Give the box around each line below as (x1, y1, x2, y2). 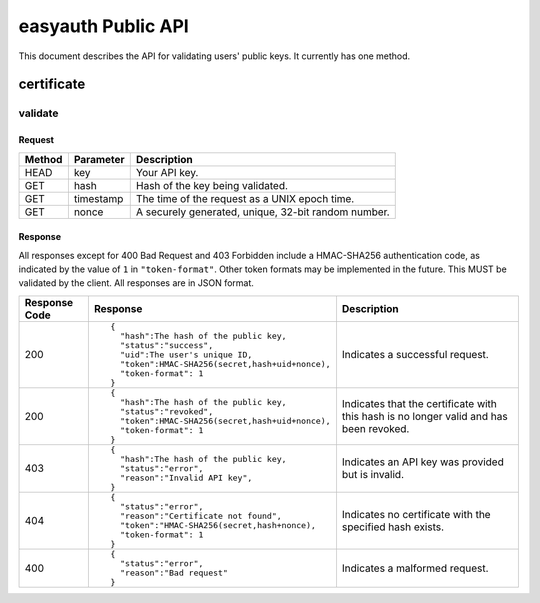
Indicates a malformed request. (341, 561, 489, 575)
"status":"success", (120, 340, 214, 350)
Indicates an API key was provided (341, 455, 504, 469)
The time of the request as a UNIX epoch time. (135, 191, 355, 205)
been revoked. (341, 421, 410, 435)
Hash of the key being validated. (135, 178, 289, 192)
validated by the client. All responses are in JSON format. (18, 277, 255, 289)
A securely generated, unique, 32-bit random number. (135, 205, 390, 219)
